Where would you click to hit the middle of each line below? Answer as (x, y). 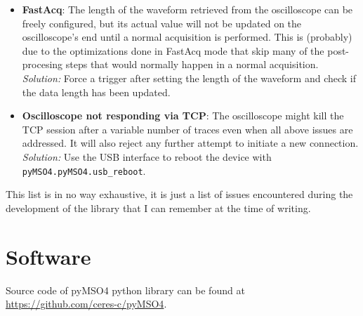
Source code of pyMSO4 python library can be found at (125, 290)
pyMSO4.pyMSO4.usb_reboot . (84, 170)
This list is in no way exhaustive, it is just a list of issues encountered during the (179, 194)
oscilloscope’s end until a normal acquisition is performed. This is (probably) (187, 37)
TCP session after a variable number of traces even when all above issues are (187, 129)
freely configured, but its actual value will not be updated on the (162, 23)
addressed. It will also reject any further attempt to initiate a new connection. (190, 143)
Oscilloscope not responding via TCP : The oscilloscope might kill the (183, 116)
